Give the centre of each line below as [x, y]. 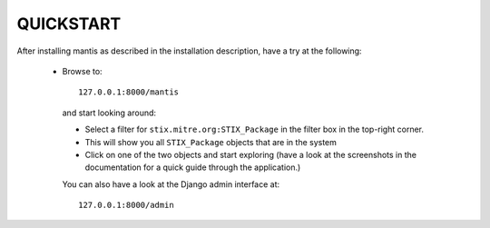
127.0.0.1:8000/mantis [129, 92]
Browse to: [83, 71]
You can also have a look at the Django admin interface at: [171, 184]
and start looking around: [109, 113]
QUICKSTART [69, 24]
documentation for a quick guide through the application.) [193, 167]
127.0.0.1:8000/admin [126, 205]
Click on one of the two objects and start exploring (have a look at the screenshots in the [251, 154]
